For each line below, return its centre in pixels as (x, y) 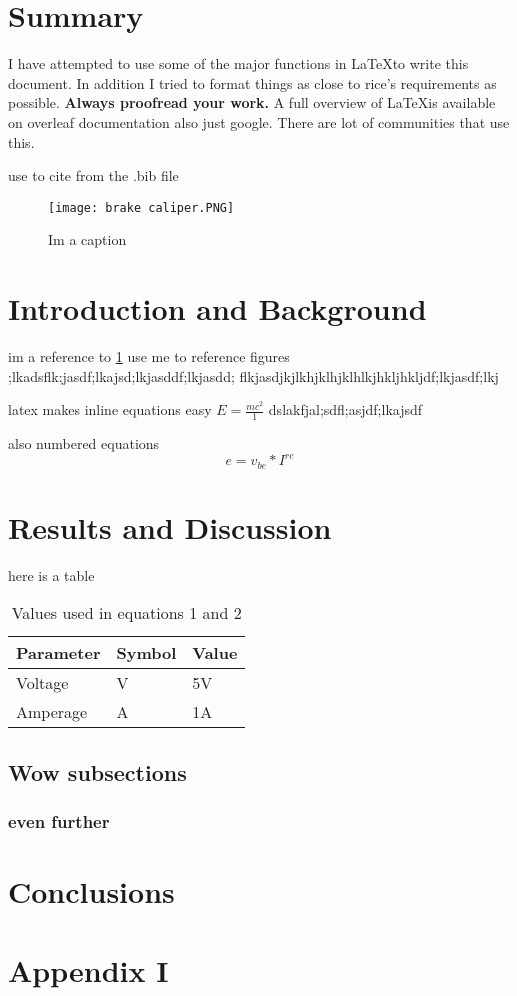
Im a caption (87, 239)
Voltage (42, 683)
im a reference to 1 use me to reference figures (149, 356)
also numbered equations (84, 443)
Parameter (58, 653)
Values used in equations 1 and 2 (126, 613)
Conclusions (91, 891)
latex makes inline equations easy (110, 409)
